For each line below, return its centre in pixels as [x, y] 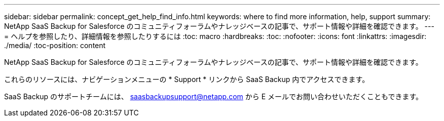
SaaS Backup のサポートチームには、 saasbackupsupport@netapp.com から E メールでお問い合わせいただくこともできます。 [214, 96]
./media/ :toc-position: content [55, 45]
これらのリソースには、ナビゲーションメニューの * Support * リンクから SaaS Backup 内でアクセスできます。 [187, 79]
